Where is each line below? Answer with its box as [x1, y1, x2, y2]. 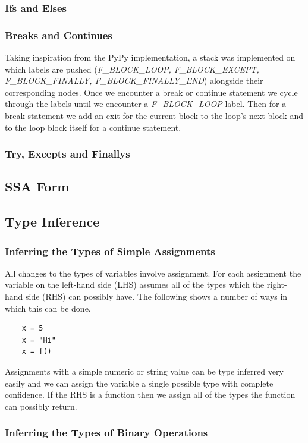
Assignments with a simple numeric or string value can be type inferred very [5, 365, 284, 377]
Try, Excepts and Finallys [5, 146, 130, 161]
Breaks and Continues [5, 27, 112, 42]
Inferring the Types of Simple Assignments [5, 243, 215, 258]
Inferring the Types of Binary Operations [5, 425, 208, 440]
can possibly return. [5, 400, 77, 412]
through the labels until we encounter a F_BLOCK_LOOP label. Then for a [5, 98, 287, 110]
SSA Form [5, 177, 70, 196]
